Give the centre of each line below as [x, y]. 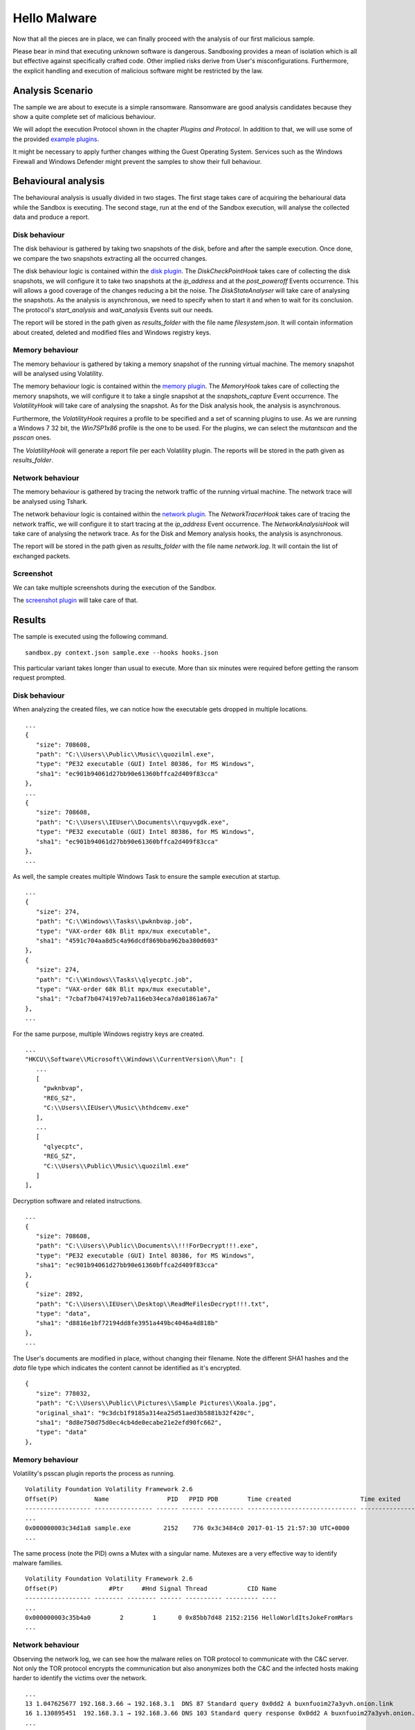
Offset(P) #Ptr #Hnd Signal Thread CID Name [151, 1588]
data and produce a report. [51, 217]
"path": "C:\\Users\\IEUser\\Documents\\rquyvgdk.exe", [132, 822]
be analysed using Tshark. [50, 501]
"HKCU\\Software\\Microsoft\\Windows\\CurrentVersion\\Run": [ [135, 1059]
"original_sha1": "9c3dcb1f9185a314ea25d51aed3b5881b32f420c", [145, 1413]
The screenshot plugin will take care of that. [75, 600]
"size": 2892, [59, 1294]
